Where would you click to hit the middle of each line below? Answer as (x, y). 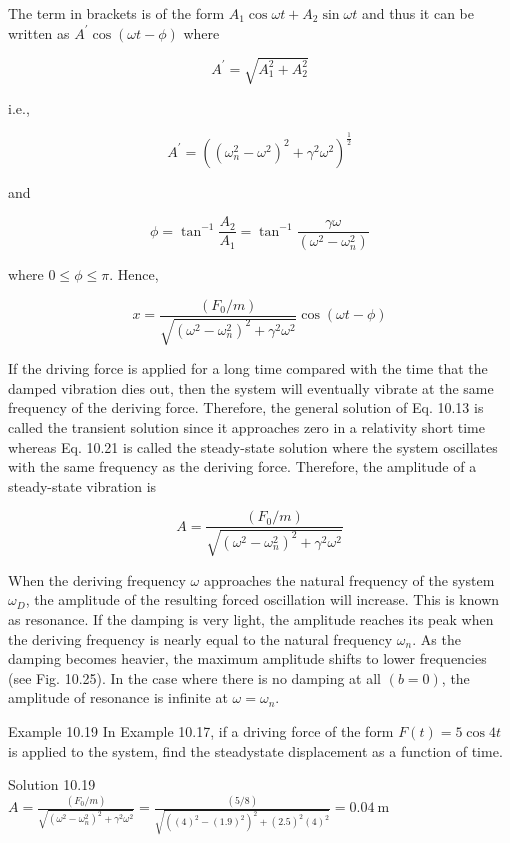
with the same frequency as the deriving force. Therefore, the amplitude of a (242, 466)
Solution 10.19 (52, 784)
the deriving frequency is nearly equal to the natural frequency (200, 638)
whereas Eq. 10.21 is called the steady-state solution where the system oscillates (253, 446)
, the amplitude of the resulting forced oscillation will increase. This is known (262, 599)
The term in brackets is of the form (116, 13)
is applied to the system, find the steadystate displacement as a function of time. (255, 750)
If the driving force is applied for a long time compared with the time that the (248, 368)
